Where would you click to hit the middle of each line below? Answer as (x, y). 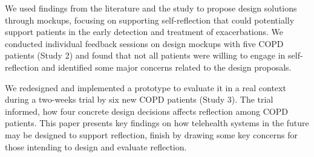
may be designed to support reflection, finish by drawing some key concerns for (151, 134)
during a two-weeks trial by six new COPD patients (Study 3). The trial (139, 99)
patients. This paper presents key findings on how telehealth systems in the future (157, 123)
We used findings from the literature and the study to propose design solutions (151, 8)
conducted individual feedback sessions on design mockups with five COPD (144, 43)
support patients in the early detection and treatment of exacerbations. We (144, 32)
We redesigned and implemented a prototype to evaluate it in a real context (146, 87)
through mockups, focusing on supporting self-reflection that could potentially (150, 20)
